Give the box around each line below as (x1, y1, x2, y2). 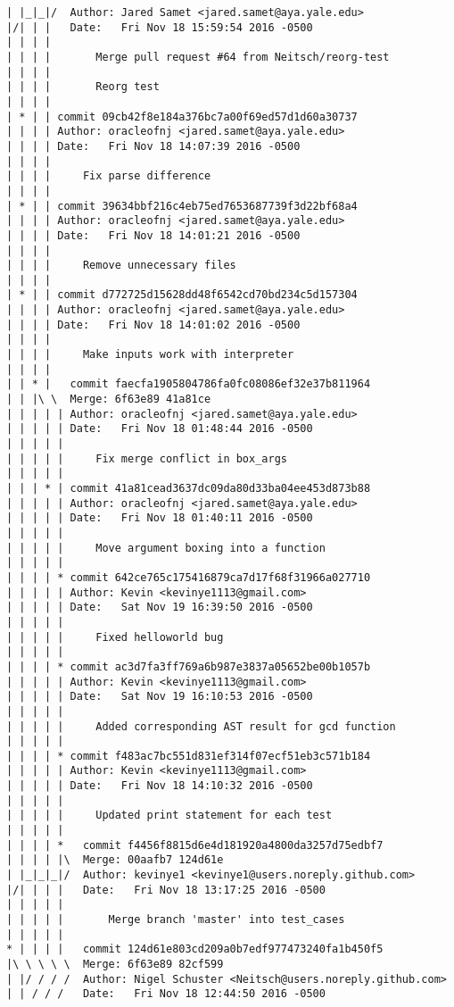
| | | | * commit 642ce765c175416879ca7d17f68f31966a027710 (6, 570, 371, 584)
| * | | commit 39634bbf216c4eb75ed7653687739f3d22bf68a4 (6, 199, 358, 212)
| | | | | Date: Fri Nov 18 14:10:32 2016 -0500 (6, 779, 313, 793)
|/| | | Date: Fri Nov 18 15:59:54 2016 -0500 (6, 21, 313, 34)
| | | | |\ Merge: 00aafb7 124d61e (6, 853, 224, 867)
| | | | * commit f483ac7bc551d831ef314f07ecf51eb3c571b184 (6, 749, 371, 762)
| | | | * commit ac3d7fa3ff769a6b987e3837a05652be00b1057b (6, 660, 371, 673)
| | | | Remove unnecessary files (6, 259, 236, 272)
